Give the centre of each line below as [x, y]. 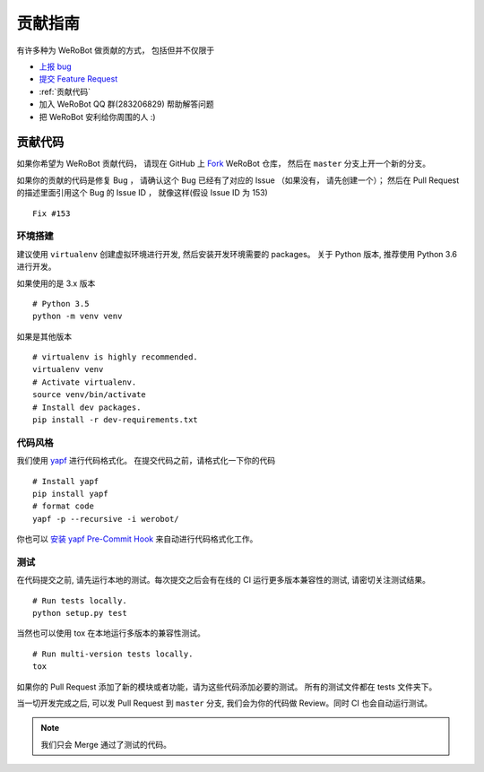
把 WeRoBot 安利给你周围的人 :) [97, 117]
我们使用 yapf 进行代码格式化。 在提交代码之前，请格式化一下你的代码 [146, 461]
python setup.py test [80, 613]
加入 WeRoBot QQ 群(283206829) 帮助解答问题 [126, 104]
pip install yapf [70, 494]
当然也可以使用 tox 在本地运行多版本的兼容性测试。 [111, 633]
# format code [63, 506]
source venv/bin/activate [90, 395]
